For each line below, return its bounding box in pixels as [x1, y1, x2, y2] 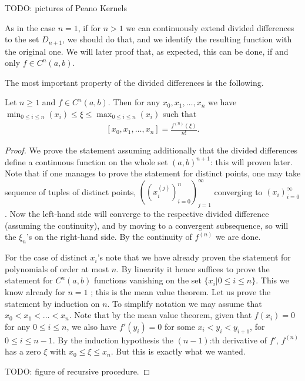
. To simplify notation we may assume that [107, 297, 262, 309]
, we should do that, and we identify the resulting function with [62, 33, 292, 45]
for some [165, 320, 195, 332]
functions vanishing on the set [93, 274, 202, 286]
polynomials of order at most [5, 262, 109, 275]
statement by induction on [5, 297, 100, 309]
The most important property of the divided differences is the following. [5, 76, 264, 88]
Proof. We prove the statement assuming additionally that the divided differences [5, 144, 298, 156]
